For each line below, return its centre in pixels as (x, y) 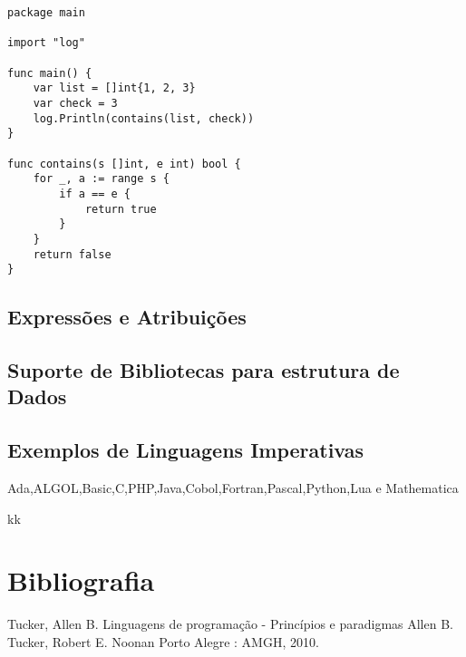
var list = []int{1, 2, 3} (114, 88)
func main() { (50, 73)
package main (46, 13)
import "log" (46, 43)
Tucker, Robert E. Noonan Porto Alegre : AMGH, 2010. (163, 641)
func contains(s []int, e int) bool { (124, 164)
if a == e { (95, 193)
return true (121, 209)
